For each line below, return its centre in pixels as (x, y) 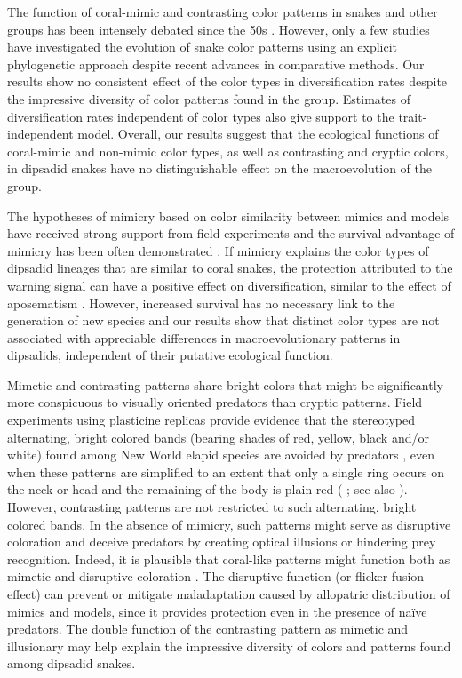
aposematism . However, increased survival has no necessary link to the (201, 303)
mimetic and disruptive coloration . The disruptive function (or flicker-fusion (216, 576)
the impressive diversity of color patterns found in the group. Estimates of (209, 98)
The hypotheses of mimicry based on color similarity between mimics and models (228, 215)
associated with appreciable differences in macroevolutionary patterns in (204, 337)
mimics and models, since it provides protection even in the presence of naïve (217, 611)
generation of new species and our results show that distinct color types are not (223, 320)
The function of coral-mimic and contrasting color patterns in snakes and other (223, 12)
